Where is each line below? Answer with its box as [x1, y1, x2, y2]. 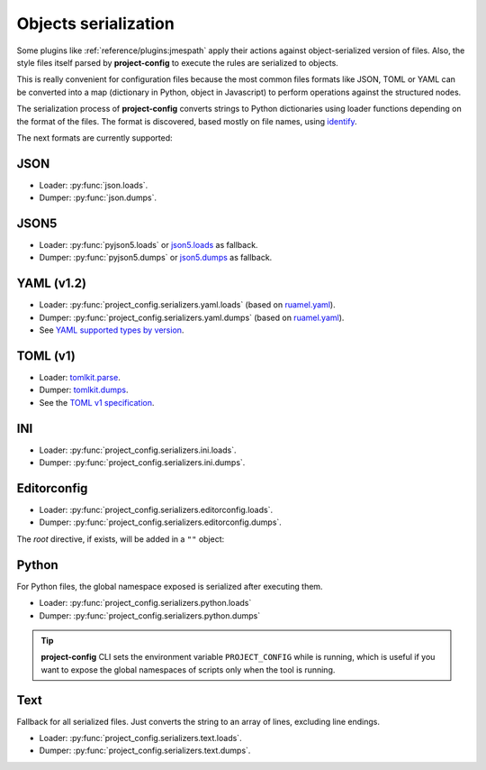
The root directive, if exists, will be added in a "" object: [16, 533, 225, 545]
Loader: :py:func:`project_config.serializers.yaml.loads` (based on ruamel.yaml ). [39, 299, 337, 310]
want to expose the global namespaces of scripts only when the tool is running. [40, 664, 336, 675]
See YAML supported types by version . [39, 325, 184, 335]
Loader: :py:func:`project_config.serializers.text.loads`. [39, 733, 242, 743]
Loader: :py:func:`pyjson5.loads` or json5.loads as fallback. [39, 240, 258, 251]
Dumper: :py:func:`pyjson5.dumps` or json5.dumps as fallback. [39, 252, 273, 263]
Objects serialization [16, 14, 175, 33]
